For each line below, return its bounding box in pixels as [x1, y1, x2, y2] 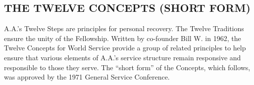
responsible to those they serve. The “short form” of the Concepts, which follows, [4, 62, 251, 72]
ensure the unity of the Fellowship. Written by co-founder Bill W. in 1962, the [4, 33, 241, 43]
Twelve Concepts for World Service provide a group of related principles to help [4, 42, 246, 53]
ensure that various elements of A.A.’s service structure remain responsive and [4, 52, 241, 62]
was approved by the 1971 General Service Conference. [4, 72, 170, 82]
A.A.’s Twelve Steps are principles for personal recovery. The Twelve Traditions [4, 23, 244, 34]
